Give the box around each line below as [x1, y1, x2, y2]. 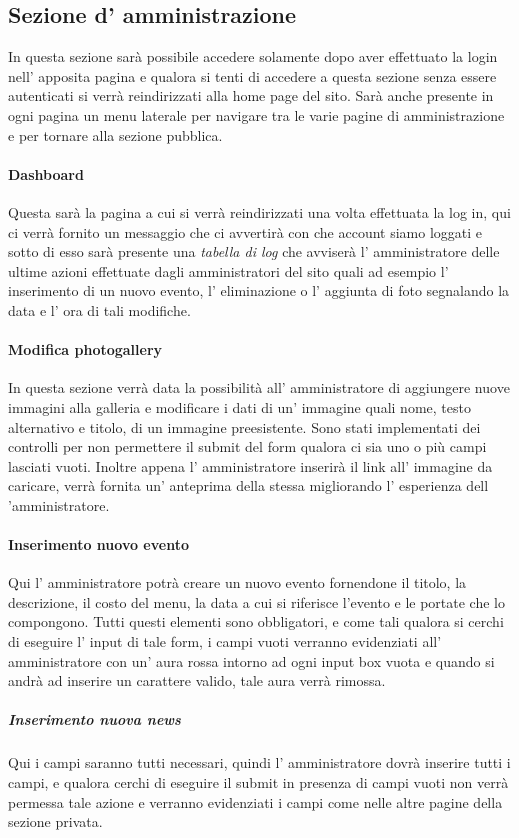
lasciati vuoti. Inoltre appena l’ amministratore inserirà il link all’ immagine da [8, 455, 493, 476]
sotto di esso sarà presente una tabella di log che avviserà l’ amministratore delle [8, 241, 500, 262]
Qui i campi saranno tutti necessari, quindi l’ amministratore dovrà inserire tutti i [8, 752, 511, 773]
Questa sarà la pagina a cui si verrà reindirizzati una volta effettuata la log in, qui [8, 201, 511, 222]
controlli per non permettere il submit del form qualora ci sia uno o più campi [8, 436, 487, 457]
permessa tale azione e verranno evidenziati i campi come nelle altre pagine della [8, 791, 503, 812]
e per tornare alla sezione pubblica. [8, 124, 223, 145]
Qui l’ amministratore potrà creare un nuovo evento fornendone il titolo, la [8, 572, 467, 593]
